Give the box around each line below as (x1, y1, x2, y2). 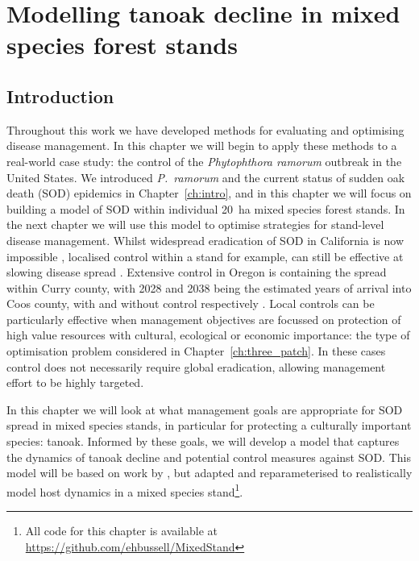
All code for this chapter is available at (25, 522, 218, 539)
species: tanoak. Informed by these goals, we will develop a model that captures (6, 433, 400, 450)
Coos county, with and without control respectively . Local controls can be (6, 295, 375, 312)
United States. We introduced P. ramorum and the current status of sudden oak (6, 168, 405, 185)
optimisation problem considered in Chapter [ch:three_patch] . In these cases (6, 343, 386, 359)
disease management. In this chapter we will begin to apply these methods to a (6, 137, 397, 154)
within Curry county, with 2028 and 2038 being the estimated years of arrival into (6, 279, 412, 296)
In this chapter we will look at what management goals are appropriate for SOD (6, 401, 403, 418)
